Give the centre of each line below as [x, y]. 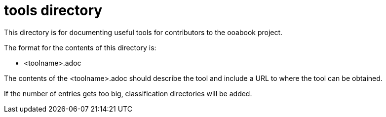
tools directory [53, 10]
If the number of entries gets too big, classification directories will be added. [128, 93]
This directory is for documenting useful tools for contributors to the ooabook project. [143, 32]
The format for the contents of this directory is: [80, 47]
